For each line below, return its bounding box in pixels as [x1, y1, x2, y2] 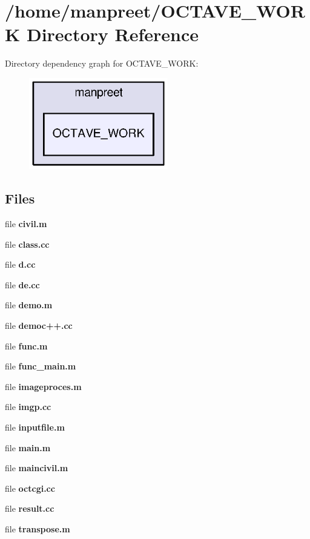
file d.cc [5, 258, 36, 271]
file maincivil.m [5, 461, 68, 474]
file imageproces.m [5, 380, 82, 392]
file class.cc [5, 237, 50, 250]
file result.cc [5, 502, 54, 515]
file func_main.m [5, 360, 76, 372]
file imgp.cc [5, 400, 51, 413]
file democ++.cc [5, 319, 73, 332]
